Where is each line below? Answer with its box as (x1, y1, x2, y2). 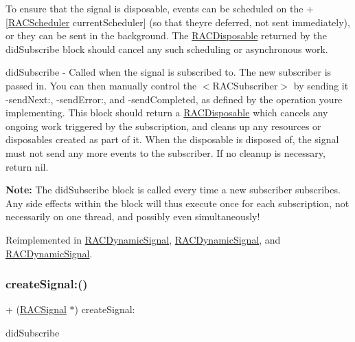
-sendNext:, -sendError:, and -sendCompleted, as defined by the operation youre (5, 92, 343, 106)
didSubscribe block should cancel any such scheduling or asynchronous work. (5, 41, 328, 56)
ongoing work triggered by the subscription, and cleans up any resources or (5, 118, 321, 133)
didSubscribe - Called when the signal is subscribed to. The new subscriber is (5, 65, 332, 79)
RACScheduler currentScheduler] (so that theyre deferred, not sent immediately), (8, 14, 350, 29)
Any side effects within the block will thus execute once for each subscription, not (5, 195, 350, 210)
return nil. (5, 159, 49, 173)
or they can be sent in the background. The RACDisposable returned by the (5, 28, 327, 43)
